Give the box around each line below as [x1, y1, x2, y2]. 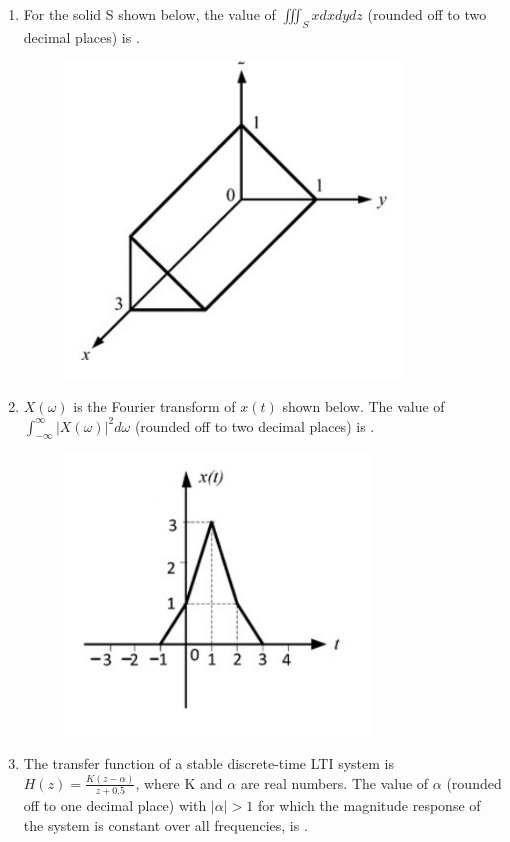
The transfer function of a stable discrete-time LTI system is [23, 752, 394, 773]
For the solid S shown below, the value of [23, 4, 276, 24]
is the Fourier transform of [73, 395, 236, 416]
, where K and [135, 772, 223, 793]
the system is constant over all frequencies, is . [23, 814, 308, 835]
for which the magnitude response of [257, 795, 481, 816]
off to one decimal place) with [23, 795, 207, 816]
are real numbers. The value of [240, 772, 429, 793]
